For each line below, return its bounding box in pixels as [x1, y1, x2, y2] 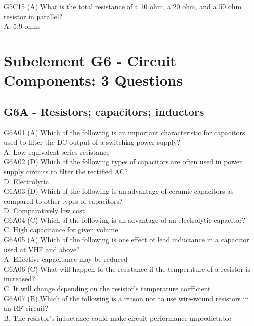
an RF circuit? [4, 303, 49, 313]
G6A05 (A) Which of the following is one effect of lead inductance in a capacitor [4, 234, 249, 245]
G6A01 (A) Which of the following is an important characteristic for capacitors [4, 127, 245, 137]
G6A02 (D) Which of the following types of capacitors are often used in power [4, 156, 242, 167]
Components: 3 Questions [4, 70, 183, 90]
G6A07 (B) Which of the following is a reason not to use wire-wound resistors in [4, 293, 249, 303]
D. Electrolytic [4, 176, 49, 186]
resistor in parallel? [4, 11, 63, 21]
